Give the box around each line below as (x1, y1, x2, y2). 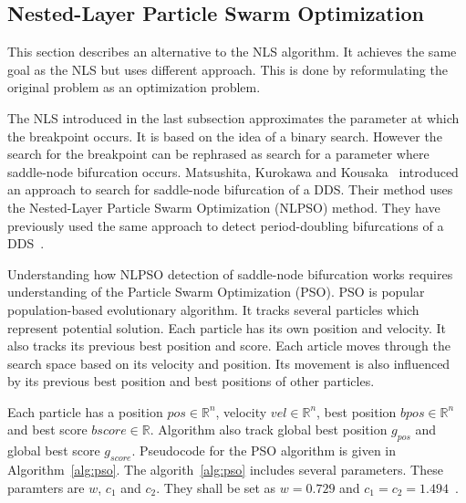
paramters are (7, 477, 85, 497)
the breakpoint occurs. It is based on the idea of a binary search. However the (7, 126, 442, 145)
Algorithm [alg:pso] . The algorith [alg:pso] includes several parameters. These (7, 460, 443, 479)
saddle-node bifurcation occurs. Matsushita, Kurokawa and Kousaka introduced (7, 162, 459, 181)
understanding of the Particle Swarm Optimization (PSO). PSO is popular (7, 282, 425, 301)
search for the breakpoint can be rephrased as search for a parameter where (7, 144, 430, 163)
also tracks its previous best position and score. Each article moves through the (7, 336, 450, 355)
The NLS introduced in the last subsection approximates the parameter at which (7, 108, 460, 127)
